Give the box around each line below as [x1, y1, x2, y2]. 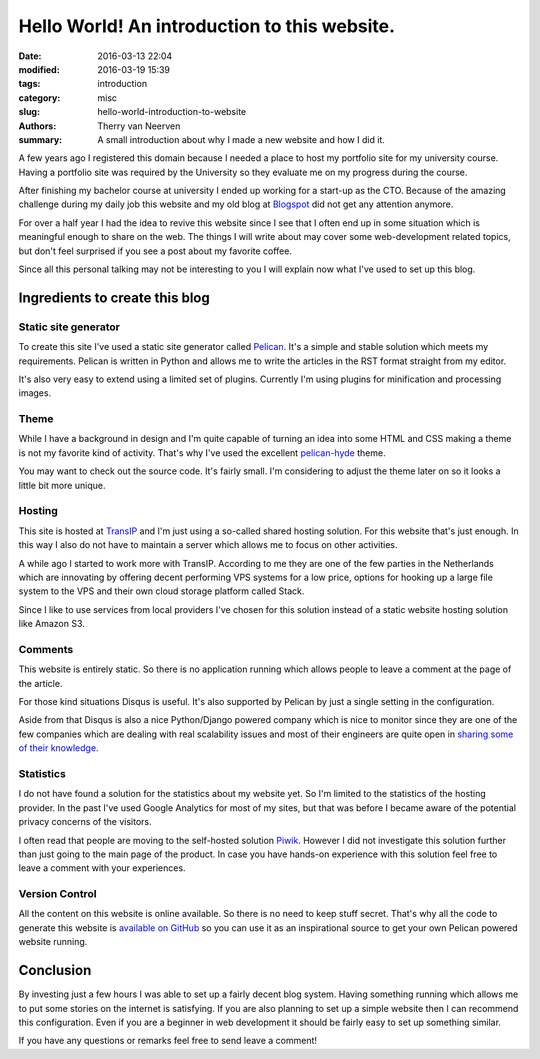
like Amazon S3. [18, 618, 85, 630]
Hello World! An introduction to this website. [18, 15, 395, 37]
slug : [18, 106, 40, 118]
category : [18, 91, 61, 104]
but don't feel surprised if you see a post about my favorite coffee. [18, 245, 292, 257]
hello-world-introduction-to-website [97, 106, 247, 118]
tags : [18, 78, 41, 90]
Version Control [18, 887, 97, 901]
